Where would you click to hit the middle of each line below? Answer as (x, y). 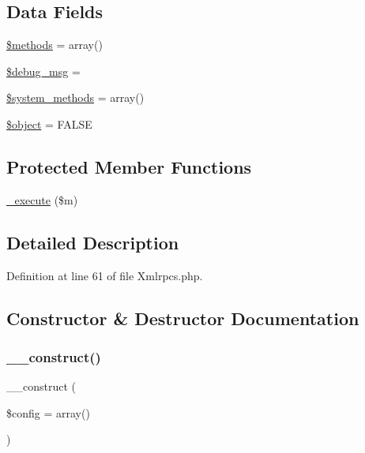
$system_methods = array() (75, 97)
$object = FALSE (49, 124)
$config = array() (48, 412)
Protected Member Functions (129, 166)
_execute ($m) (42, 199)
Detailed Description (93, 242)
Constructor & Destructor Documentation (183, 318)
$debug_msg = (43, 71)
